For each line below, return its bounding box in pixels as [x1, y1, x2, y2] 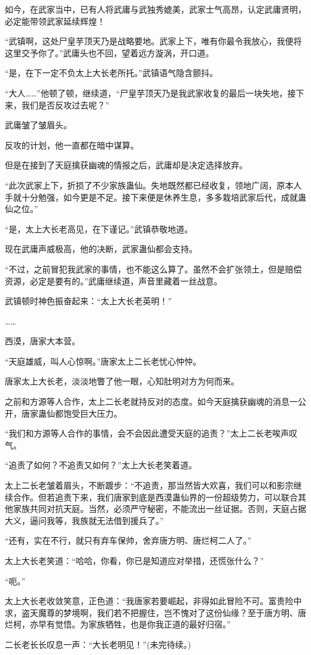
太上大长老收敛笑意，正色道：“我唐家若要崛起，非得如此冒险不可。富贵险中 [5, 595, 302, 607]
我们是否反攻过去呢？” [21, 98, 109, 111]
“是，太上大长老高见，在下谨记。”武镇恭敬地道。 [5, 222, 193, 235]
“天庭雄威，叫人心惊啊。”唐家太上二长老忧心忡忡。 [5, 354, 202, 367]
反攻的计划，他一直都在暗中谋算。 [5, 138, 139, 151]
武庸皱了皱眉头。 [5, 119, 72, 131]
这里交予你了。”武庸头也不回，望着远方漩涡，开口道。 [5, 46, 214, 59]
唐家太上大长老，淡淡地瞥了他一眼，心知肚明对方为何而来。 [5, 375, 239, 387]
